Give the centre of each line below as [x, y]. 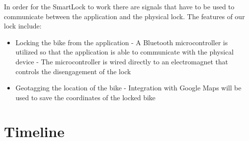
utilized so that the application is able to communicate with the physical [124, 52]
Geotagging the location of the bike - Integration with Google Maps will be [128, 88]
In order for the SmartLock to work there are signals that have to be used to [119, 6]
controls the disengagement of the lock [73, 71]
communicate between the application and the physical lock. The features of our [124, 16]
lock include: [23, 26]
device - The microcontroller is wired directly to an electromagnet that [122, 61]
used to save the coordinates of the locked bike [86, 97]
